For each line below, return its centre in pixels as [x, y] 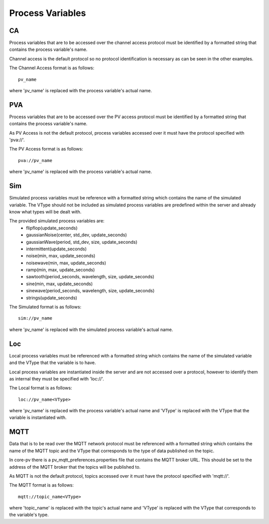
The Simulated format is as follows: [45, 307]
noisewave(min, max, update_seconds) [66, 263]
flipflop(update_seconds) [52, 228]
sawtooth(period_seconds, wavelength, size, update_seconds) [90, 277]
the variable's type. [29, 515]
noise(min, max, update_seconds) [61, 256]
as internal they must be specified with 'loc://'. [57, 378]
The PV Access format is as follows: [46, 149]
